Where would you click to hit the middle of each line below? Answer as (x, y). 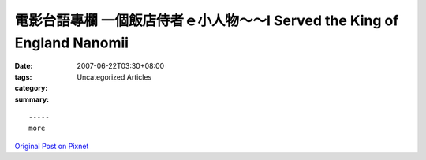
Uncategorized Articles (114, 77)
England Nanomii (72, 43)
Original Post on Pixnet (52, 146)
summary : (32, 99)
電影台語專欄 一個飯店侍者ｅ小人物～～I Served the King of (207, 20)
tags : (23, 77)
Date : (24, 66)
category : (31, 88)
